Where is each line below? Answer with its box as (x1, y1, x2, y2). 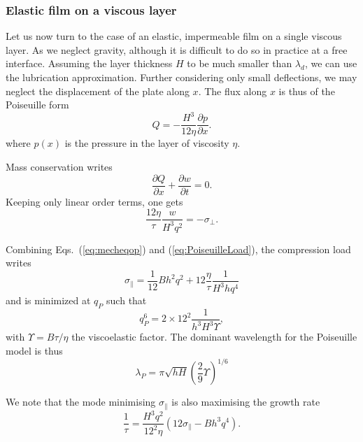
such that (106, 293, 147, 308)
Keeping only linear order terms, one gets (6, 194, 183, 208)
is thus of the (278, 83, 335, 98)
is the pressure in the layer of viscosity (64, 136, 229, 150)
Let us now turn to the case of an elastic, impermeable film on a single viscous (6, 29, 342, 43)
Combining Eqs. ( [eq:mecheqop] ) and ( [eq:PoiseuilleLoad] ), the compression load (6, 241, 351, 256)
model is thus (6, 343, 63, 357)
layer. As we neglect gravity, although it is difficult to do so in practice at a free (6, 42, 348, 57)
